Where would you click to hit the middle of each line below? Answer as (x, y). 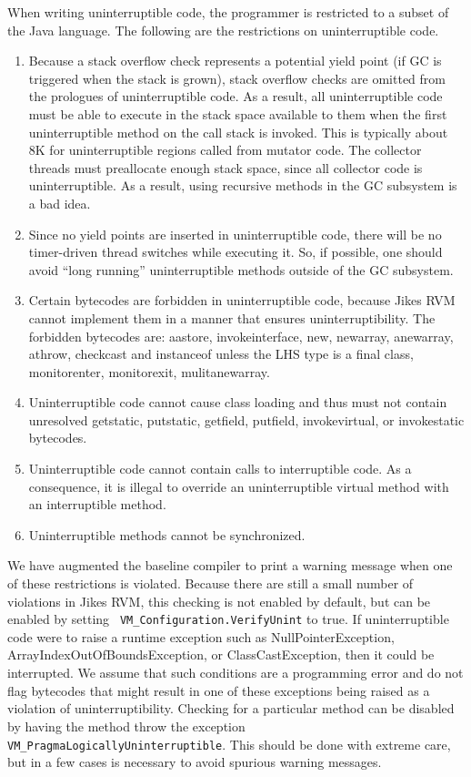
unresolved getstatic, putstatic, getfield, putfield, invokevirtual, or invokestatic (246, 419)
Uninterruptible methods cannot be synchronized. (167, 534)
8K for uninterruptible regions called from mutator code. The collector (225, 150)
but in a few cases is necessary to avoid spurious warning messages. (195, 762)
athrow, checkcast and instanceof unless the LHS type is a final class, (221, 354)
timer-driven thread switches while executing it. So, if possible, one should (235, 252)
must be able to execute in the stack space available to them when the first (238, 113)
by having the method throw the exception (126, 726)
